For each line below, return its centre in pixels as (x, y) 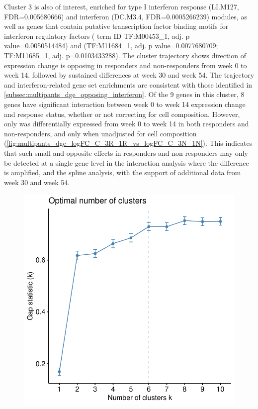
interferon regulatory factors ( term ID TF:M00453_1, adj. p (97, 36)
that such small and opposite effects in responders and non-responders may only (126, 153)
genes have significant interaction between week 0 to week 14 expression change (125, 104)
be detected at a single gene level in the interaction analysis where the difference (127, 162)
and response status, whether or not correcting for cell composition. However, (122, 114)
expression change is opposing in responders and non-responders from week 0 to (126, 65)
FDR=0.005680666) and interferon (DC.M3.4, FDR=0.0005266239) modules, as (126, 16)
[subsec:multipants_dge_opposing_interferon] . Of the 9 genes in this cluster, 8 (124, 94)
